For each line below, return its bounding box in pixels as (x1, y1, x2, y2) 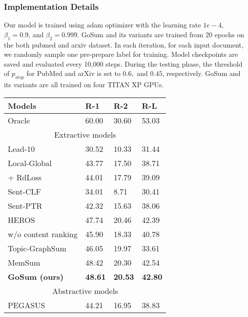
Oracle (8, 114, 30, 126)
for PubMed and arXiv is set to (26, 68, 121, 78)
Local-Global (8, 157, 52, 169)
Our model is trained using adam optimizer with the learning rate (4, 20, 201, 30)
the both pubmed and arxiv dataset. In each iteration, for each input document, (4, 39, 244, 49)
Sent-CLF (8, 185, 41, 197)
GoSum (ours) (8, 270, 64, 282)
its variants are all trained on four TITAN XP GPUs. (4, 79, 164, 90)
